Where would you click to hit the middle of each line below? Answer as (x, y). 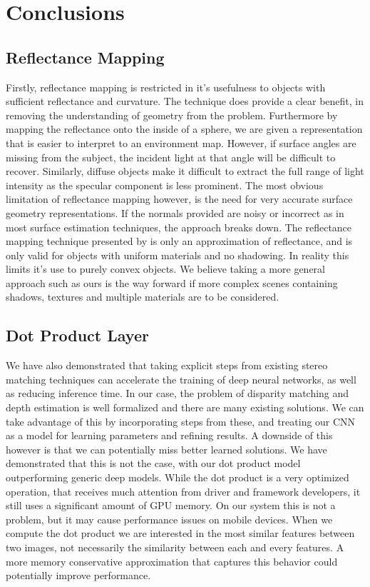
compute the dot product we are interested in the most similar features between (180, 533)
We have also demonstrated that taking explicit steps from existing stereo (167, 365)
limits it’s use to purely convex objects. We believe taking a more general (165, 269)
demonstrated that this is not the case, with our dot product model (153, 463)
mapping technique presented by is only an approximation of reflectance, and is (179, 241)
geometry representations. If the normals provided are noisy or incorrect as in (175, 212)
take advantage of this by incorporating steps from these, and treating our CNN (181, 421)
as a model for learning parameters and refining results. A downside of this (169, 435)
